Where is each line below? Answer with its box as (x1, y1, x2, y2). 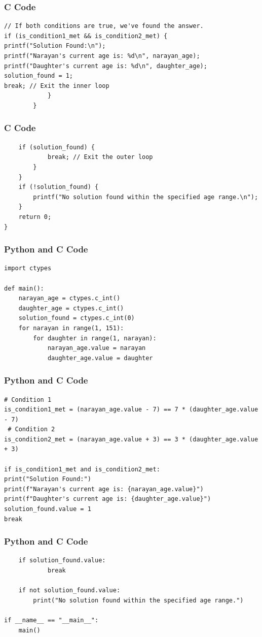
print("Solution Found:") (4, 475, 91, 483)
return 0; (18, 213, 52, 220)
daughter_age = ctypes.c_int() (18, 304, 124, 312)
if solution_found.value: (18, 557, 106, 564)
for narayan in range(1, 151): (18, 324, 124, 332)
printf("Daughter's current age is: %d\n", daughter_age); (4, 62, 207, 70)
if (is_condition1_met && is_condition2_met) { (4, 32, 168, 40)
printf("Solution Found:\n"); (4, 42, 106, 50)
